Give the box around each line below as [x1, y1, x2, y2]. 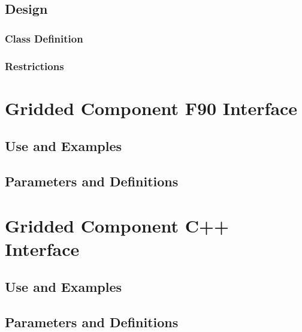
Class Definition [5, 31, 83, 46]
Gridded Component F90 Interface [5, 95, 298, 120]
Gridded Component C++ [5, 213, 229, 237]
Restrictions [5, 58, 64, 73]
